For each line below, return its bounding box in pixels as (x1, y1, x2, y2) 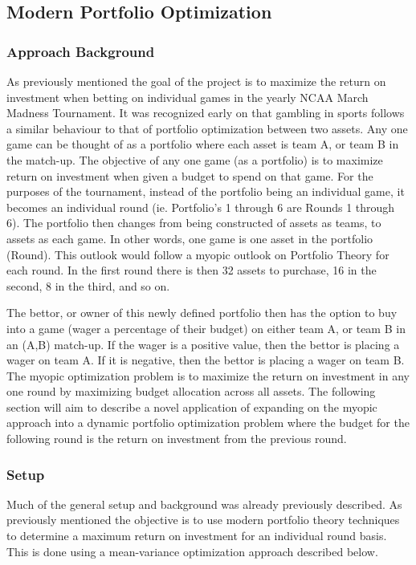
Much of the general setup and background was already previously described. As (6, 495, 402, 512)
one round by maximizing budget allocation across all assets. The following (6, 383, 376, 400)
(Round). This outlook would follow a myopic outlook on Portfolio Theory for (6, 246, 389, 262)
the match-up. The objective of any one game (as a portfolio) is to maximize (6, 151, 383, 168)
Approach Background (6, 41, 155, 61)
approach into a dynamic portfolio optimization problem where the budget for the (6, 414, 410, 431)
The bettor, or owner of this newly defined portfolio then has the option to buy (6, 304, 398, 321)
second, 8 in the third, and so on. (6, 277, 170, 294)
